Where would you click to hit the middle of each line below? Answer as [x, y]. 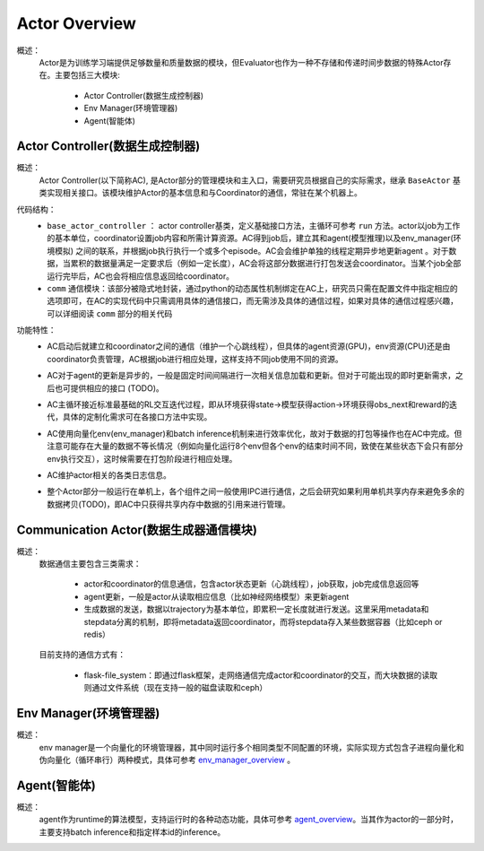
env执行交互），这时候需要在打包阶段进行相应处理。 [142, 458]
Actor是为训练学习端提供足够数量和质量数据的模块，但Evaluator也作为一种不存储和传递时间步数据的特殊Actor [241, 62]
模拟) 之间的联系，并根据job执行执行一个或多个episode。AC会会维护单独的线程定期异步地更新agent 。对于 [251, 250]
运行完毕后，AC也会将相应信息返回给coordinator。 [141, 276]
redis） [97, 634]
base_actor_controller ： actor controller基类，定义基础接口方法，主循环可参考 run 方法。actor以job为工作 [254, 225]
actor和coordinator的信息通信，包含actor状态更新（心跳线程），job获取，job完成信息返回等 [251, 584]
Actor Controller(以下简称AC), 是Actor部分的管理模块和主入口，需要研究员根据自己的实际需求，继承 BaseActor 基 [250, 180]
